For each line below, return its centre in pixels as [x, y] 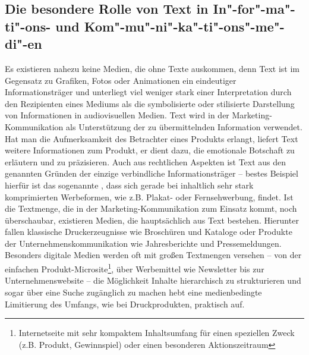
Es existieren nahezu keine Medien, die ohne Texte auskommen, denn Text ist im [152, 68]
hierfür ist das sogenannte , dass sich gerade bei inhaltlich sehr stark [129, 185]
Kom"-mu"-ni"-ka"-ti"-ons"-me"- [184, 26]
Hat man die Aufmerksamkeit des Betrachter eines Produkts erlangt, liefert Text [152, 138]
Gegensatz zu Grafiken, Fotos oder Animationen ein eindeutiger [121, 80]
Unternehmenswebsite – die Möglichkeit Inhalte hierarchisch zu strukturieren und [153, 280]
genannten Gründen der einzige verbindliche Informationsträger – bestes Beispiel [152, 173]
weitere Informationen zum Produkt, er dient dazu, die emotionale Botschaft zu [150, 150]
